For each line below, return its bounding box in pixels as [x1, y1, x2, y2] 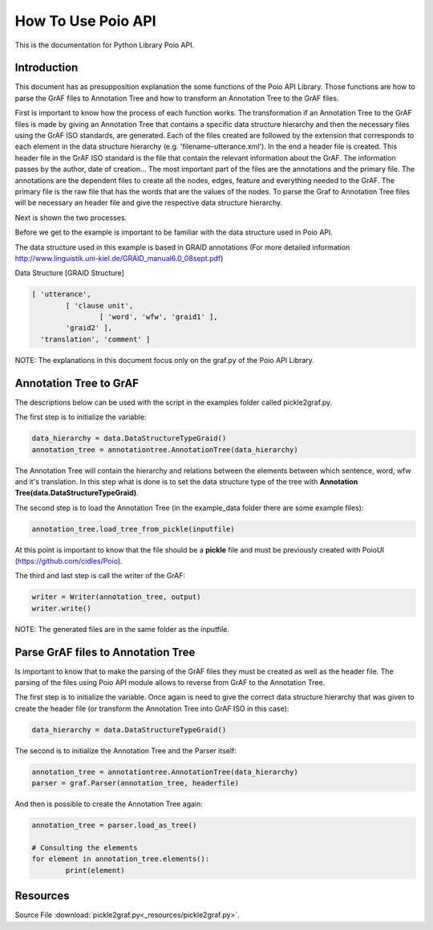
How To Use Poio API [14, 12, 156, 30]
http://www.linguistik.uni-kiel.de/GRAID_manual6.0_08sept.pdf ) [14, 253, 224, 263]
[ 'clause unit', [65, 301, 134, 310]
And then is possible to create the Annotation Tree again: [14, 799, 204, 809]
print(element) [65, 866, 126, 875]
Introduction [14, 61, 79, 75]
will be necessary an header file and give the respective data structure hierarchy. [14, 198, 283, 208]
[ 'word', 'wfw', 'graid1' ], [99, 312, 218, 321]
